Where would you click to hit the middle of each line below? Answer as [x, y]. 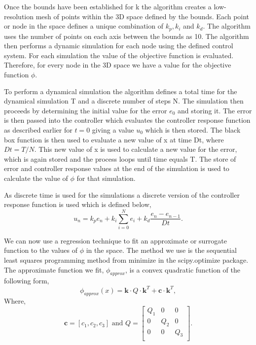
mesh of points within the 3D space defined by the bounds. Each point [143, 16]
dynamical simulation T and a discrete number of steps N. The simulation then [124, 101]
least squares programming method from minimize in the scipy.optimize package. [126, 260]
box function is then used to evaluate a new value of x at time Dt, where [114, 139]
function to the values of [41, 250]
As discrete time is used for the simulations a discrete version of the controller [122, 194]
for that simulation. [106, 178]
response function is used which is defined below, [78, 204]
